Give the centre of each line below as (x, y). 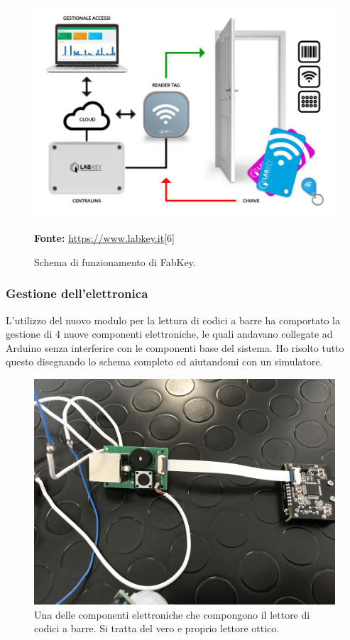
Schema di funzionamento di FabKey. (115, 261)
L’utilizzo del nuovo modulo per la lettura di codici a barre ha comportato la (173, 320)
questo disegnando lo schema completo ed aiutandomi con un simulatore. (164, 362)
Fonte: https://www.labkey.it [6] (104, 238)
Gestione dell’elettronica (77, 293)
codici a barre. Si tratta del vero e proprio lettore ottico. (157, 628)
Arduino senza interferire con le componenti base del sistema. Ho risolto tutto (175, 347)
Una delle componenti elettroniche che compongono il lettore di (172, 614)
